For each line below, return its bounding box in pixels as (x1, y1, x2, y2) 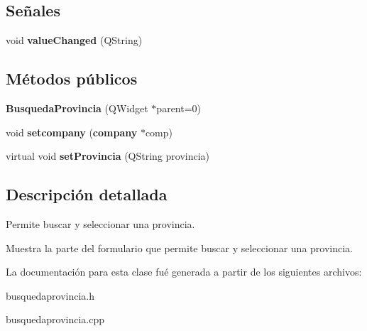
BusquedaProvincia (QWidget (6, 101, 148, 115)
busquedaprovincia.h (6, 288, 94, 303)
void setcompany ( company (6, 124, 138, 139)
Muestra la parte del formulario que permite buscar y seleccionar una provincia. (6, 240, 354, 255)
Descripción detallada (6, 183, 168, 205)
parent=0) (156, 101, 202, 115)
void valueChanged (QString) (6, 33, 143, 48)
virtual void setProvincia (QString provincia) (6, 148, 210, 163)
